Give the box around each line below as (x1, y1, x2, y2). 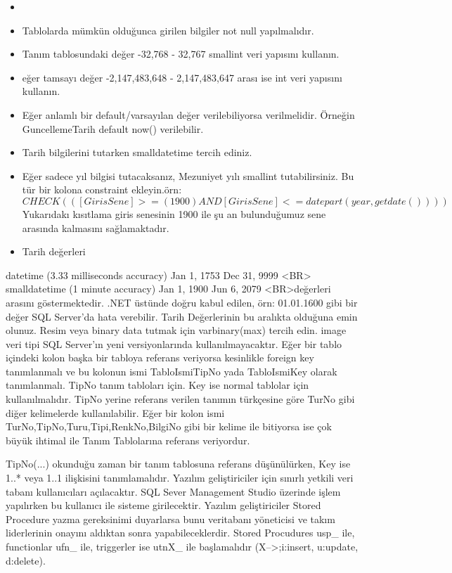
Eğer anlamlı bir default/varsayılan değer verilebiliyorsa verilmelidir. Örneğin (22, 107, 355, 122)
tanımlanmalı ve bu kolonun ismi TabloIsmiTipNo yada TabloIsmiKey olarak (6, 363, 337, 378)
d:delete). (6, 553, 46, 567)
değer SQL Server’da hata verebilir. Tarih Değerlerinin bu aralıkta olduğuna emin (6, 309, 358, 323)
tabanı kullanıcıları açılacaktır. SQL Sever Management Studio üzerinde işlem (6, 484, 341, 498)
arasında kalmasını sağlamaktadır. (22, 220, 169, 235)
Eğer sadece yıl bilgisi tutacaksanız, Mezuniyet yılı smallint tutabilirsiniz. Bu (22, 168, 354, 183)
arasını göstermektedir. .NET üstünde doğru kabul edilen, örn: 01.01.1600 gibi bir (6, 295, 358, 309)
